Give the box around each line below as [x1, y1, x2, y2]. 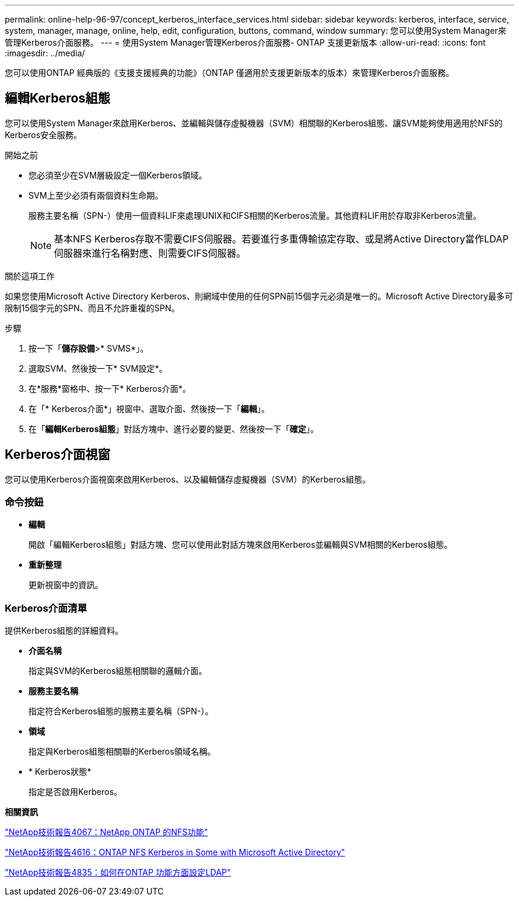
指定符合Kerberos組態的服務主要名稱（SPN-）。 [28, 706, 213, 717]
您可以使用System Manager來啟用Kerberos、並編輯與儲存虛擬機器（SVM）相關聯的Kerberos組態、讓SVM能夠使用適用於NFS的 [5, 117, 503, 128]
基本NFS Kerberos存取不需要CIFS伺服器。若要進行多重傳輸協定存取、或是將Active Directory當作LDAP [54, 232, 509, 245]
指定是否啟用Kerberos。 [28, 787, 123, 797]
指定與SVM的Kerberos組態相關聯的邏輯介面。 [28, 666, 207, 676]
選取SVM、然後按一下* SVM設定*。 [28, 363, 168, 373]
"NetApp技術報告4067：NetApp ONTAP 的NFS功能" [5, 827, 209, 838]
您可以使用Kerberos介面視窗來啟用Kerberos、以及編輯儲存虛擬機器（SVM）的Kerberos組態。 [5, 474, 371, 484]
